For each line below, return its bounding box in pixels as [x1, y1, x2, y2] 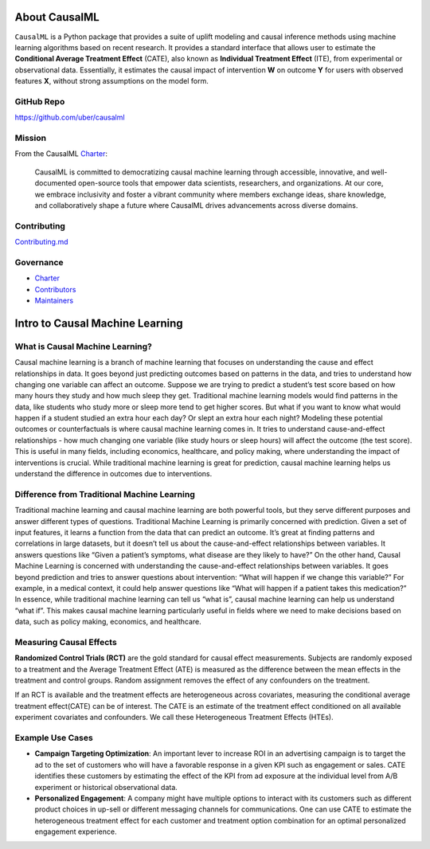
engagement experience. [34, 827, 117, 836]
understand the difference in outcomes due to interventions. [14, 469, 213, 479]
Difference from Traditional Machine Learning [14, 488, 195, 499]
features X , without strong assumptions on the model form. [14, 76, 209, 86]
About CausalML [14, 10, 100, 24]
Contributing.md [14, 237, 68, 247]
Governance [14, 256, 64, 268]
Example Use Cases [14, 732, 93, 743]
